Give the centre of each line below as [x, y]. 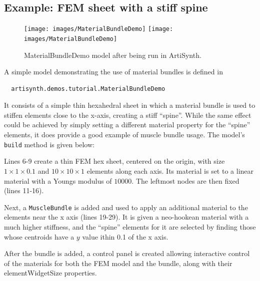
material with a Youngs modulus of [58, 180]
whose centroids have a [39, 236]
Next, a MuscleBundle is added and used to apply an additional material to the [126, 207]
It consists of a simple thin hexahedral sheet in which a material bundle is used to [130, 105]
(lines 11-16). [24, 190]
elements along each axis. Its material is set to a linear [170, 170]
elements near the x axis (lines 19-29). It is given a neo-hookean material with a [126, 217]
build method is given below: [49, 144]
